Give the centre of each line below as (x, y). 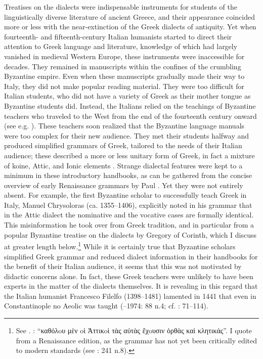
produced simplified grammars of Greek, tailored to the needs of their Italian (123, 145)
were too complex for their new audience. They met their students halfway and (127, 135)
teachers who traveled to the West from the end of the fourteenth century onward (130, 116)
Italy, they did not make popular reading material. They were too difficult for (124, 86)
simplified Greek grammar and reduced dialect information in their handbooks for (131, 256)
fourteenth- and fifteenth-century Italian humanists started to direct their (118, 36)
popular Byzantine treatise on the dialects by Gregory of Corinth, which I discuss (130, 234)
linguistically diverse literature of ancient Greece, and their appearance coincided (129, 16)
